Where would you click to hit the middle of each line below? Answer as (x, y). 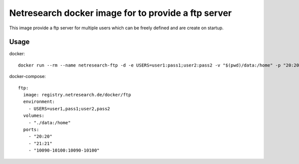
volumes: (34, 116)
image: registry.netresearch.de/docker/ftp (77, 95)
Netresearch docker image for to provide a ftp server (120, 13)
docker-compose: (27, 77)
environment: (39, 102)
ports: (31, 129)
